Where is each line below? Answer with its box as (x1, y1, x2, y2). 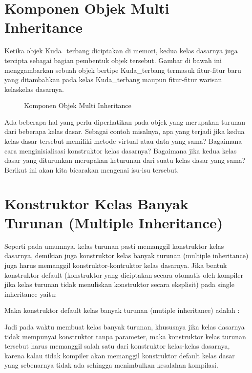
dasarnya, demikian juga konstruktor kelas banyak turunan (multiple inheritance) (4, 250, 249, 261)
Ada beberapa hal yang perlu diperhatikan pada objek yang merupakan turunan (4, 116, 246, 127)
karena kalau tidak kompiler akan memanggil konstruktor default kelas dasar (4, 350, 235, 360)
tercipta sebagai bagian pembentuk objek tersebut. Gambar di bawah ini (4, 55, 222, 65)
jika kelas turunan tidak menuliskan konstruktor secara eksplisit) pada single (4, 279, 234, 289)
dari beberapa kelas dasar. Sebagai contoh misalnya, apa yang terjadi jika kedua (4, 126, 245, 136)
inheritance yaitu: (4, 288, 57, 299)
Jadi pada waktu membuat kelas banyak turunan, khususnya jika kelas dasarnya (4, 321, 245, 331)
